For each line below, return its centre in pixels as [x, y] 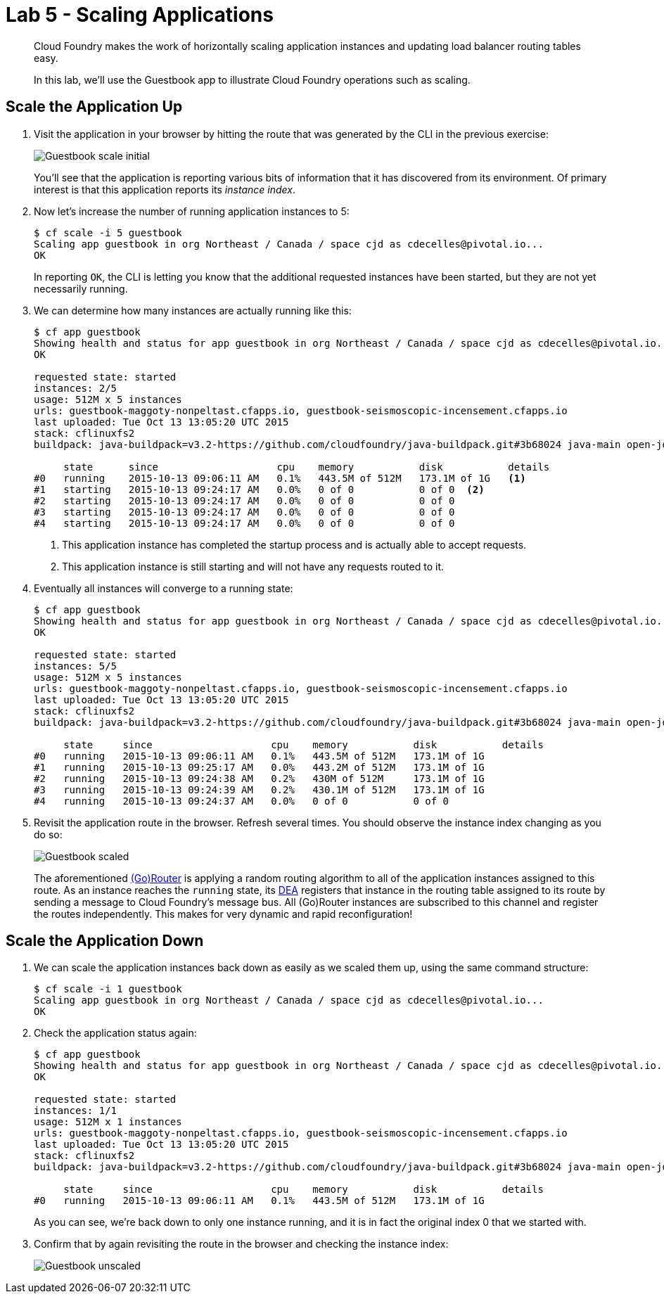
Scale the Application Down [105, 941]
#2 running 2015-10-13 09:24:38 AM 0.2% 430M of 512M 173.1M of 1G [259, 778]
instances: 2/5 [76, 388]
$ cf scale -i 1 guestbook [108, 989]
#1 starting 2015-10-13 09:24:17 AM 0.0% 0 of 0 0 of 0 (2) [259, 489]
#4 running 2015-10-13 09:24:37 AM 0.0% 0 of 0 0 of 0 [242, 801]
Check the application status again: [115, 1033]
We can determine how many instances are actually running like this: [193, 310]
